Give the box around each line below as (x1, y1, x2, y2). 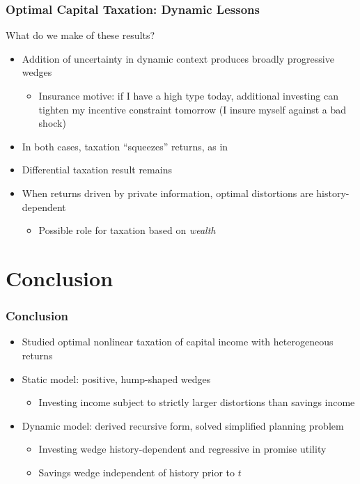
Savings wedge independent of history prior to (38, 465, 235, 479)
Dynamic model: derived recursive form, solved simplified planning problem (22, 418, 344, 432)
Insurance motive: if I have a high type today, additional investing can (38, 88, 338, 102)
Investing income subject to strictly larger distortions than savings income (38, 395, 355, 409)
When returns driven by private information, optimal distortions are (22, 185, 313, 200)
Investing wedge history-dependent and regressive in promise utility (38, 442, 327, 456)
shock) (38, 116, 66, 130)
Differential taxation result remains (22, 162, 172, 177)
